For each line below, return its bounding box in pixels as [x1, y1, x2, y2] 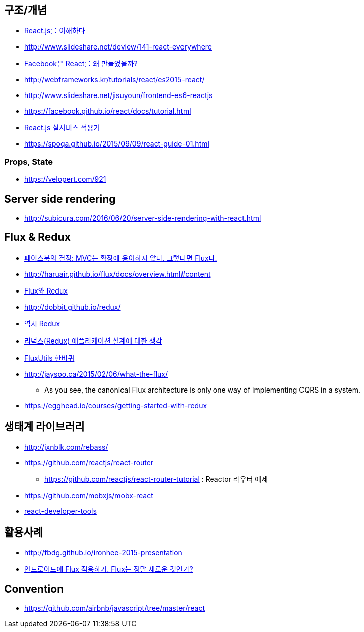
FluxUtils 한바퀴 [24, 353, 75, 362]
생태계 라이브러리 [4, 420, 85, 433]
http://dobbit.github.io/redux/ [24, 302, 121, 311]
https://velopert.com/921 [24, 175, 106, 184]
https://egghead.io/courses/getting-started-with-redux [24, 401, 207, 410]
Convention [4, 582, 64, 595]
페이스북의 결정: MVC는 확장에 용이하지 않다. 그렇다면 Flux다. [24, 253, 217, 262]
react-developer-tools [24, 506, 97, 515]
